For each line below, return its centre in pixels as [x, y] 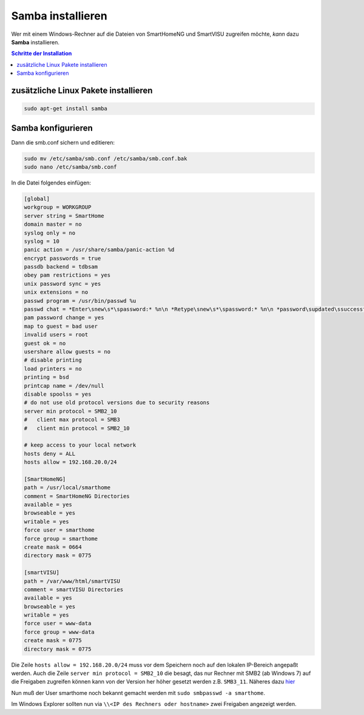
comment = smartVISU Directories [74, 589]
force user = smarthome [59, 530]
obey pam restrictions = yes [67, 275]
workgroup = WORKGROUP [58, 207]
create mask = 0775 [53, 641]
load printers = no [53, 368]
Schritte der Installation [42, 53]
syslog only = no [50, 233]
